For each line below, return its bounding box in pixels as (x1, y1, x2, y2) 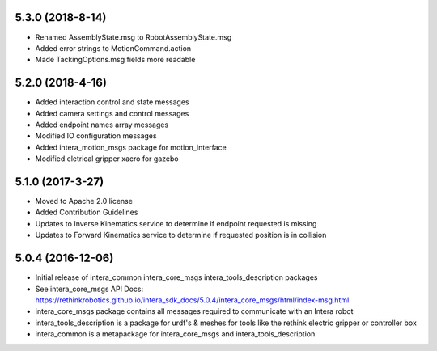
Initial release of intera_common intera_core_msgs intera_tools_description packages (35, 273, 318, 282)
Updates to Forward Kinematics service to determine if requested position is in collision (35, 230, 327, 240)
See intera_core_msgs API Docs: (35, 284, 144, 294)
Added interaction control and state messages (35, 97, 189, 107)
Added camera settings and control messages (35, 108, 189, 118)
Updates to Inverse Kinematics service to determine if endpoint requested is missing (35, 218, 317, 228)
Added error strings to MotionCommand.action (35, 43, 192, 53)
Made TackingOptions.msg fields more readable (35, 55, 196, 65)
